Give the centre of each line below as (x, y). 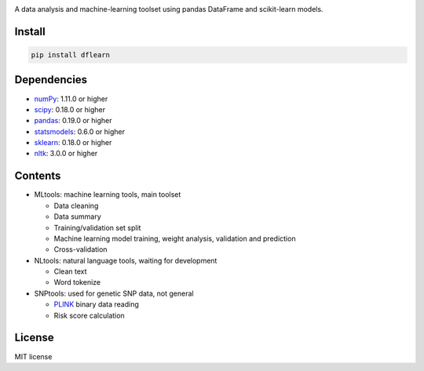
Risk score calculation (89, 315)
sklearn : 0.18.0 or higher (73, 143)
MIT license (33, 356)
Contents (38, 176)
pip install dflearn (70, 55)
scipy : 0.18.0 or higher (70, 109)
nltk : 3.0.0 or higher (66, 154)
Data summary (77, 216)
